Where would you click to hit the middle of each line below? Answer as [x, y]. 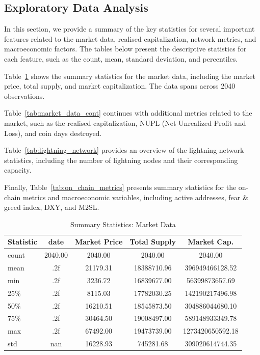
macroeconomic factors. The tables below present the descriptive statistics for [125, 49]
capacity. [18, 170]
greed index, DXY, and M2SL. [52, 207]
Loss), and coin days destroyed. [53, 133]
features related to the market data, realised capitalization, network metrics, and [130, 38]
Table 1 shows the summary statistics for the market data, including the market [130, 76]
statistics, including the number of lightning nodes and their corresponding [121, 160]
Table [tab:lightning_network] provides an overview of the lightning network [124, 150]
